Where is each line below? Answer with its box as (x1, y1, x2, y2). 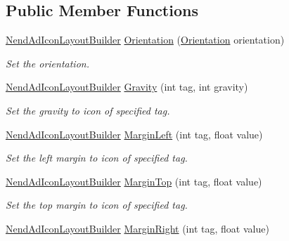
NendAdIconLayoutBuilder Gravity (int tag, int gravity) (6, 79, 248, 94)
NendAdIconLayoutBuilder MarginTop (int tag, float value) (6, 174, 262, 188)
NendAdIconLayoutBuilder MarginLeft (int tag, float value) (6, 126, 263, 141)
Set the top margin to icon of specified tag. (6, 197, 188, 212)
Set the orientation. (6, 56, 89, 70)
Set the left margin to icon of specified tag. (6, 150, 188, 165)
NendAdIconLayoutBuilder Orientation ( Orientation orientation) (6, 32, 285, 47)
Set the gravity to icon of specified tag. (6, 103, 170, 117)
